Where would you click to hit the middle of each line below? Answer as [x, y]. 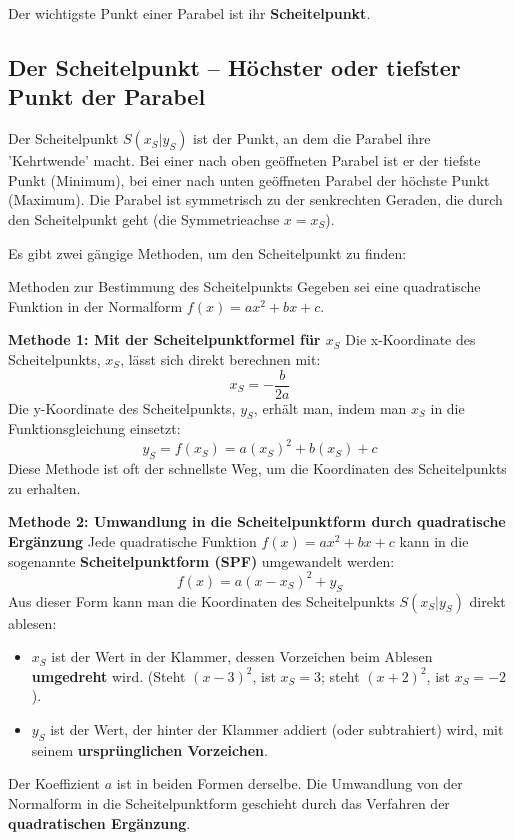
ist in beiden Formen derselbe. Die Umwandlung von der [289, 783]
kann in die [434, 541]
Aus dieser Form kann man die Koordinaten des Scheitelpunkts [201, 600]
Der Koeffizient [54, 783]
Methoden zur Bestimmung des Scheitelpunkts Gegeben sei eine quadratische [244, 286]
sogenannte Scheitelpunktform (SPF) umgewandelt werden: [201, 560]
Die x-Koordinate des [410, 339]
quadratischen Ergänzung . [99, 822]
